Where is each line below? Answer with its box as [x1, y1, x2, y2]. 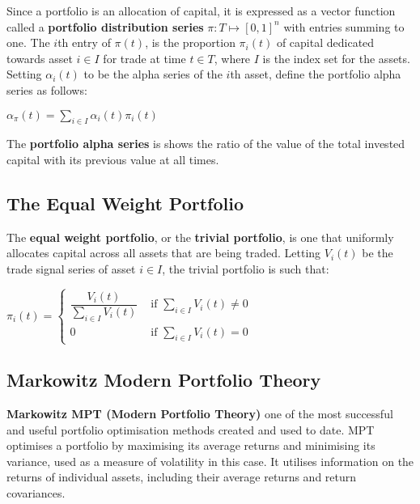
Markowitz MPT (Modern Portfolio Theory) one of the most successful [6, 404, 393, 421]
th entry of [57, 34, 111, 51]
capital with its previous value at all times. [6, 150, 219, 167]
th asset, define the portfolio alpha [230, 66, 401, 83]
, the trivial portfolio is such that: [162, 260, 329, 277]
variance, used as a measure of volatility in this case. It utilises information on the [6, 452, 414, 469]
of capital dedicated [276, 34, 375, 51]
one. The [6, 34, 50, 51]
